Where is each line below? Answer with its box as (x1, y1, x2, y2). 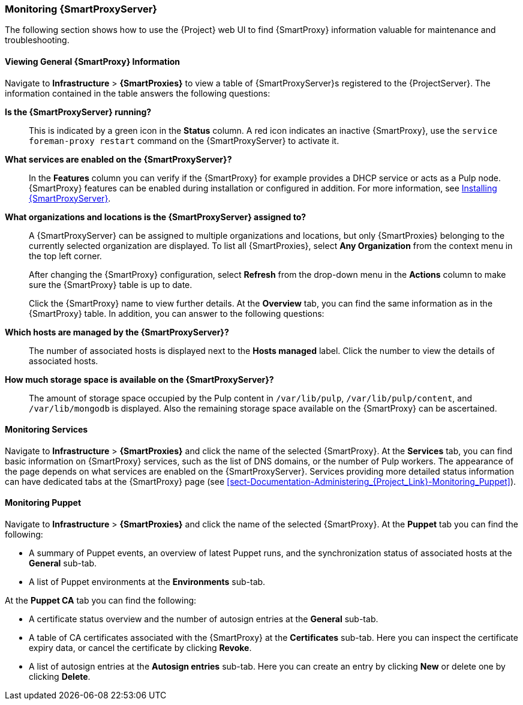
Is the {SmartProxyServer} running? (5, 106, 152, 117)
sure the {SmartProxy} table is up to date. (29, 279, 193, 290)
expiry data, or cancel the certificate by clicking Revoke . (29, 643, 252, 653)
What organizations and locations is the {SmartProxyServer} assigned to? (5, 211, 306, 222)
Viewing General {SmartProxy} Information (5, 56, 180, 67)
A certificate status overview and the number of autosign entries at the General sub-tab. (29, 614, 378, 625)
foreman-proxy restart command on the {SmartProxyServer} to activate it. (29, 135, 339, 146)
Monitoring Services (5, 424, 88, 435)
